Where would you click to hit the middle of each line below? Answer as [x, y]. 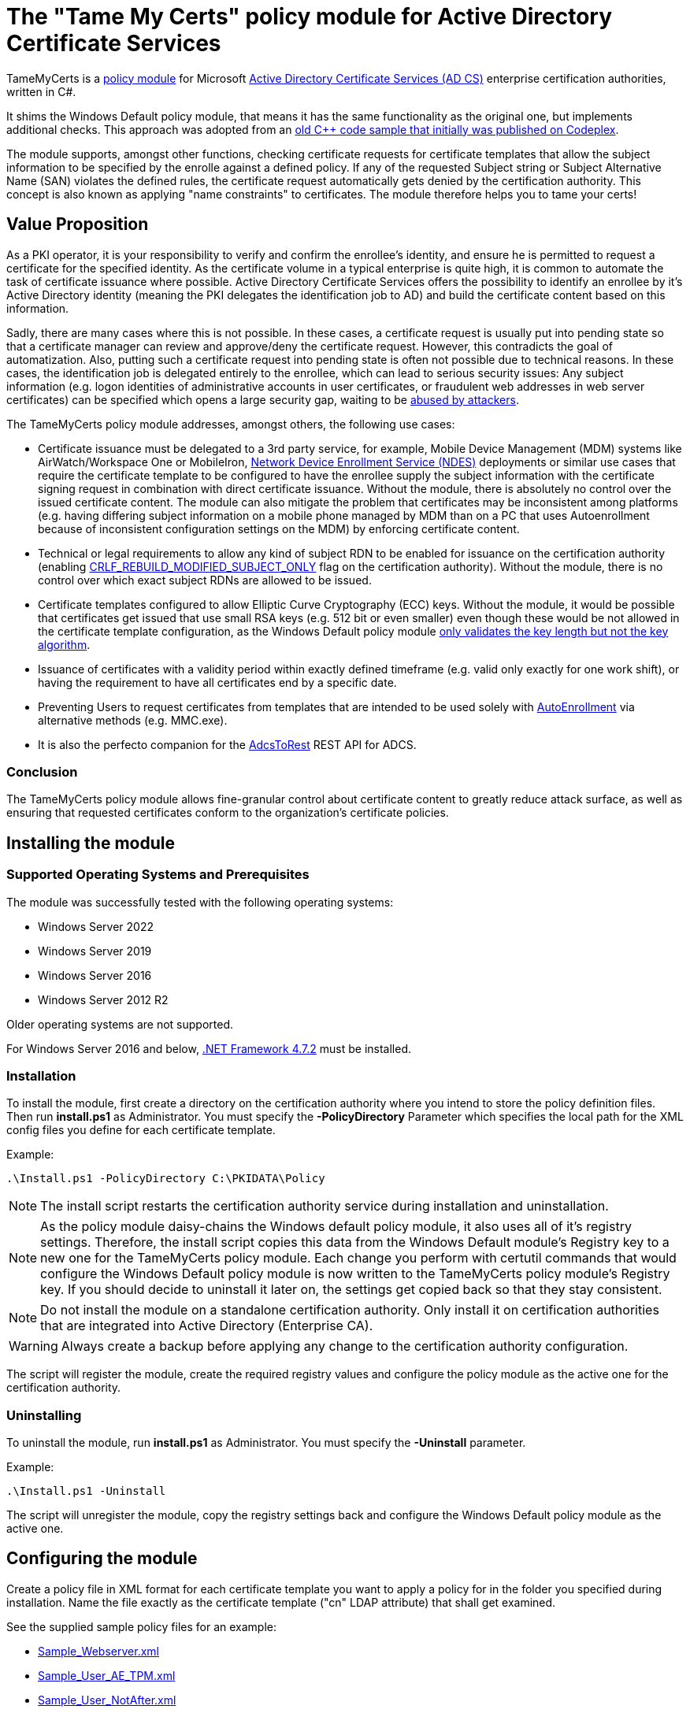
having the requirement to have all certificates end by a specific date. [217, 682]
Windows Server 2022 [96, 926]
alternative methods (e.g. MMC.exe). [133, 720]
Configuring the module [102, 1559]
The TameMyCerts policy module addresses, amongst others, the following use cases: [231, 424]
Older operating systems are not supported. [120, 1024]
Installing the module [91, 843]
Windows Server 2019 [95, 951]
